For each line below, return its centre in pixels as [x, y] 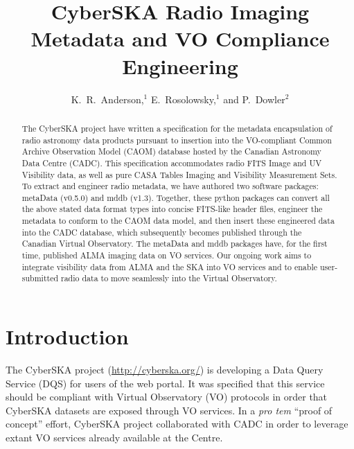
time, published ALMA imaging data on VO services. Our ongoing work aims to [167, 255]
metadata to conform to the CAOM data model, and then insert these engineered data [178, 221]
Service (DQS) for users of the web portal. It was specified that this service [165, 383]
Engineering [180, 65]
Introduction [67, 336]
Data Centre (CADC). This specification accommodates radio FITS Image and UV [172, 162]
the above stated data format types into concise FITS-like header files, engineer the [172, 209]
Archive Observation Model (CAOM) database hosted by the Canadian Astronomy [171, 151]
